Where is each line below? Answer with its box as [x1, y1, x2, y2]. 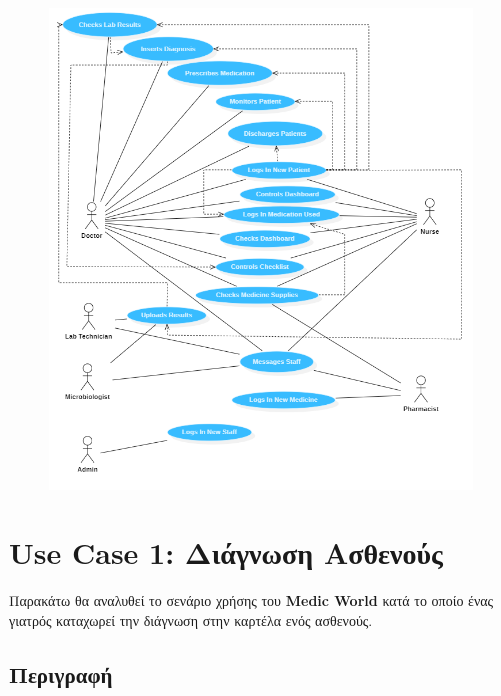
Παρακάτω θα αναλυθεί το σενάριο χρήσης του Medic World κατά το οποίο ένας [9, 590, 494, 611]
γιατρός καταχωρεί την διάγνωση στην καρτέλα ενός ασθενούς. [9, 609, 373, 630]
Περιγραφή [9, 658, 113, 689]
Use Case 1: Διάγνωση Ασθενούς [9, 532, 443, 573]
